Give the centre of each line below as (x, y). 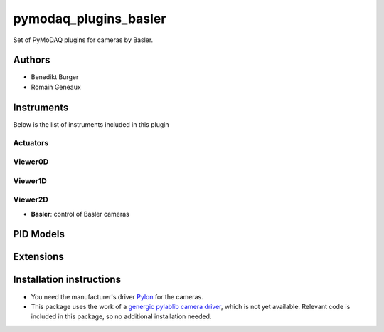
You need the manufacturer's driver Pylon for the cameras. (117, 296)
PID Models (39, 234)
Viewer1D (30, 180)
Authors (32, 60)
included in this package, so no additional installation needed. (121, 316)
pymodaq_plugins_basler (90, 19)
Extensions (38, 257)
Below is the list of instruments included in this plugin (91, 124)
